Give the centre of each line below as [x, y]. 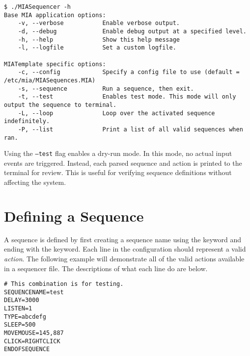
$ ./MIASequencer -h [38, 7]
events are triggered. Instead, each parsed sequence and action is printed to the [123, 163]
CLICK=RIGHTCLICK [32, 341]
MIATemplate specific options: [55, 64]
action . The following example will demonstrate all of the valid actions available [124, 258]
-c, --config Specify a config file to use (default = [129, 72]
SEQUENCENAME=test [34, 292]
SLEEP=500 [20, 325]
